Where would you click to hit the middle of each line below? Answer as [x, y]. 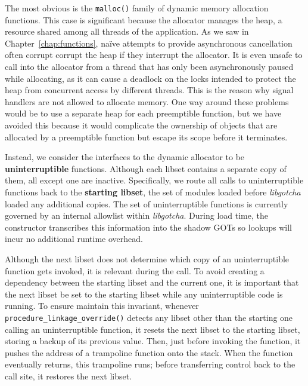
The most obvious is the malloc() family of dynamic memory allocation [137, 8]
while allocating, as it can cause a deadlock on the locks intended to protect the [150, 78]
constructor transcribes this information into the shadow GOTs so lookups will [148, 227]
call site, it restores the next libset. [69, 376]
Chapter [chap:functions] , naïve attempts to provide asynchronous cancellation [149, 43]
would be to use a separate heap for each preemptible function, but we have [143, 113]
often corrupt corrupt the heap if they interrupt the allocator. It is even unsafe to [154, 55]
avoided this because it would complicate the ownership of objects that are [141, 125]
